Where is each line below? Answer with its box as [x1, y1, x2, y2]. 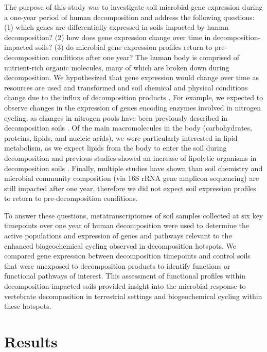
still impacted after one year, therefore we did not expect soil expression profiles [4, 182, 256, 193]
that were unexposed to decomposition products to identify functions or [4, 260, 230, 271]
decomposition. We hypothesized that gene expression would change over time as [4, 72, 259, 83]
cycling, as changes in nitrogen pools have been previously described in [4, 112, 228, 123]
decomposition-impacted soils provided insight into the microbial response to [4, 281, 246, 291]
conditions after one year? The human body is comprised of [51, 51, 239, 62]
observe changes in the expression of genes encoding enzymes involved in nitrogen [4, 102, 261, 113]
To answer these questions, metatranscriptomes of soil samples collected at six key [4, 210, 263, 220]
